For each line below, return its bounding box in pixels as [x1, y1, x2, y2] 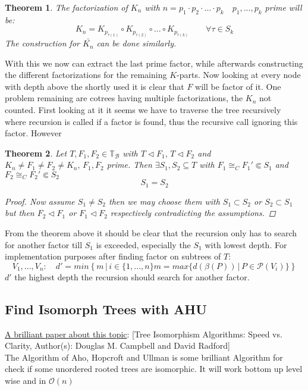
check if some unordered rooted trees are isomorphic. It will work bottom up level [5, 362, 303, 375]
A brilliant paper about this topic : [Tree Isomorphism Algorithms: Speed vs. [5, 327, 282, 340]
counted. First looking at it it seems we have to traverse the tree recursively [5, 104, 281, 116]
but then [5, 207, 34, 219]
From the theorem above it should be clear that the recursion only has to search [5, 227, 297, 239]
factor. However [5, 127, 62, 139]
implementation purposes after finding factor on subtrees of [5, 250, 221, 262]
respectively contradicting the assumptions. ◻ [110, 207, 276, 219]
